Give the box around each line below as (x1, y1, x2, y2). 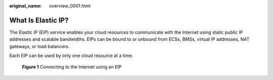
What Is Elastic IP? (9, 16, 69, 25)
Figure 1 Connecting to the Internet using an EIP (22, 64, 122, 70)
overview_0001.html (49, 3, 91, 9)
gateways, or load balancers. (9, 43, 70, 49)
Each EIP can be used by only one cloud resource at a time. (9, 53, 133, 59)
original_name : (9, 3, 42, 9)
